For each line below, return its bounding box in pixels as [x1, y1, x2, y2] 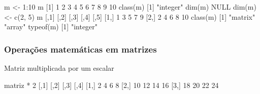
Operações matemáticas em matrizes [4, 42, 157, 55]
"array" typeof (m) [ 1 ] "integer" [4, 21, 98, 32]
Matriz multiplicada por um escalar [4, 63, 114, 73]
